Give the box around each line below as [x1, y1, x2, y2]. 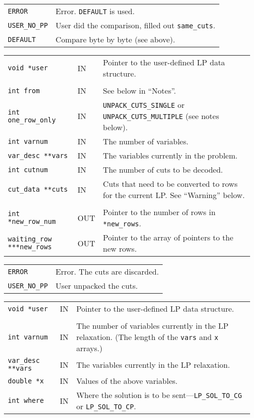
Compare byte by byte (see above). [55, 34, 175, 45]
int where [8, 397, 44, 404]
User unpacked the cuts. [55, 280, 138, 291]
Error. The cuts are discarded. [55, 266, 159, 277]
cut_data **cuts [8, 185, 68, 193]
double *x [8, 377, 44, 385]
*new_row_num [8, 218, 56, 225]
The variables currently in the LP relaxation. [76, 358, 230, 370]
